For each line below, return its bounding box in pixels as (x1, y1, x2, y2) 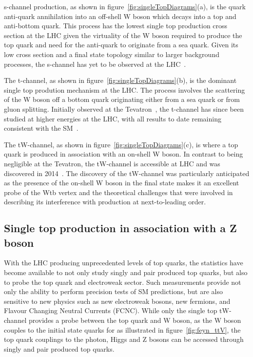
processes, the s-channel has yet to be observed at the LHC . (4, 59, 186, 69)
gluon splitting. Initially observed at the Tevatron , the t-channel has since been (4, 103, 244, 114)
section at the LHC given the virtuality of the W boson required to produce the (4, 30, 242, 40)
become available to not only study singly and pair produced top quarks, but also (4, 267, 248, 278)
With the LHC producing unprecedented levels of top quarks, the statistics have (4, 258, 243, 268)
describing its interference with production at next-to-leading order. (4, 197, 206, 207)
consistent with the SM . (4, 123, 78, 133)
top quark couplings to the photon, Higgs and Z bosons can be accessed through (4, 334, 244, 344)
